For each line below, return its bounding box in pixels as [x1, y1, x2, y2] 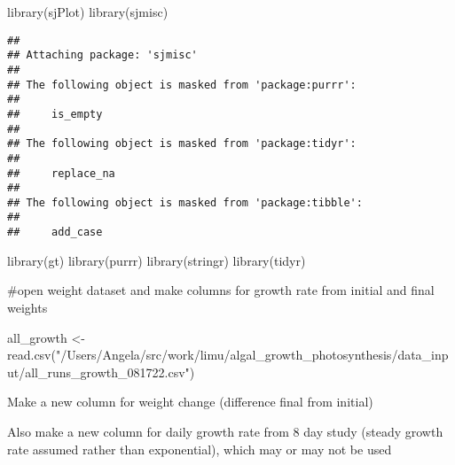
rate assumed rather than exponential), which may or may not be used [7, 439, 392, 458]
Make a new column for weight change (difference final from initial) [7, 392, 373, 411]
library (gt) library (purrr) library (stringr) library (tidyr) [7, 251, 306, 269]
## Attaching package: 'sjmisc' [7, 49, 198, 62]
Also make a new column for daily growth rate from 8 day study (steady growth [7, 422, 443, 440]
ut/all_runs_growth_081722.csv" [7, 362, 190, 381]
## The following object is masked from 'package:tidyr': [7, 137, 357, 151]
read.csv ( [7, 345, 56, 364]
